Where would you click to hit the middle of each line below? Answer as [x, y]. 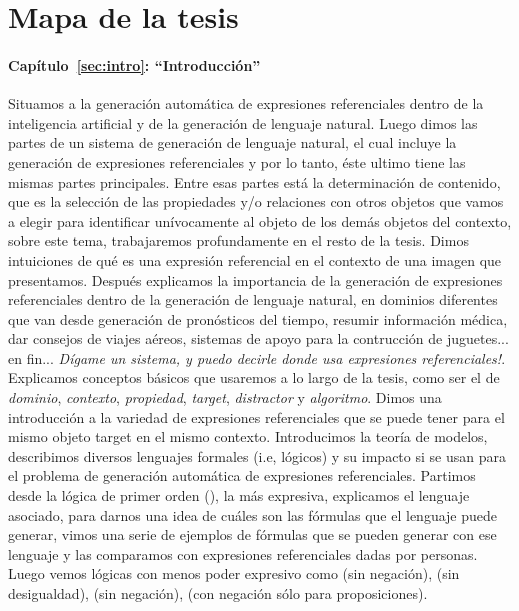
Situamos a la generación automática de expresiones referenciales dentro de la [246, 103]
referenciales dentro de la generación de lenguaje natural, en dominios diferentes [253, 299]
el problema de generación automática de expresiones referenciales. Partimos [242, 475]
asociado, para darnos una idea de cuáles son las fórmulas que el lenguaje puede [253, 514]
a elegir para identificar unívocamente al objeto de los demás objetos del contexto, [260, 220]
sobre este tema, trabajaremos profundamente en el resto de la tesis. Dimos [238, 240]
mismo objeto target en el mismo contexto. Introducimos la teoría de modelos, [248, 436]
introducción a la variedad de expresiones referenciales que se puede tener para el [256, 416]
